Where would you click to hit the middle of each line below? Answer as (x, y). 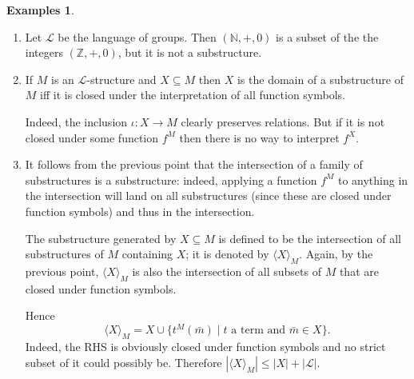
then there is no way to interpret (259, 137)
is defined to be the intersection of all (310, 238)
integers (44, 52)
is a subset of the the (327, 36)
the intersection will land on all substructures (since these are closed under (208, 195)
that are (359, 271)
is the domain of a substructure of (320, 79)
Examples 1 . (40, 10)
